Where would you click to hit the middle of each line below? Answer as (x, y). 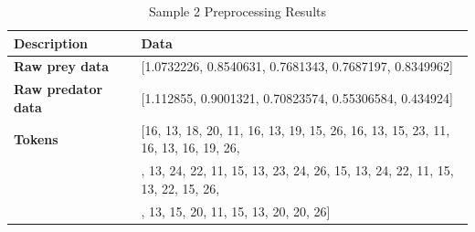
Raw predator (58, 89)
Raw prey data (62, 66)
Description (51, 42)
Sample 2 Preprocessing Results (237, 11)
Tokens (36, 138)
